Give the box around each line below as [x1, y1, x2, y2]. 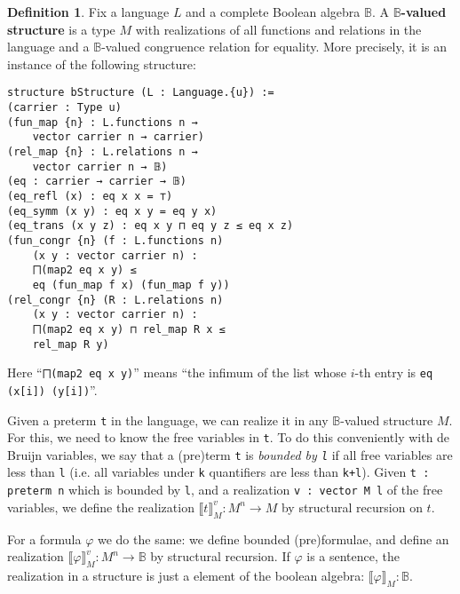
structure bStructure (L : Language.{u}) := [7, 86, 274, 99]
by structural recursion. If [150, 547, 290, 566]
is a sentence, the [306, 547, 400, 566]
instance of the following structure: [7, 54, 196, 73]
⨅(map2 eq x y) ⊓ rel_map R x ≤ [32, 322, 226, 336]
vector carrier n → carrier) [32, 131, 204, 144]
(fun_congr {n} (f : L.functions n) [7, 234, 224, 247]
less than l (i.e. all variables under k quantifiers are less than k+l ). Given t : [7, 463, 430, 481]
